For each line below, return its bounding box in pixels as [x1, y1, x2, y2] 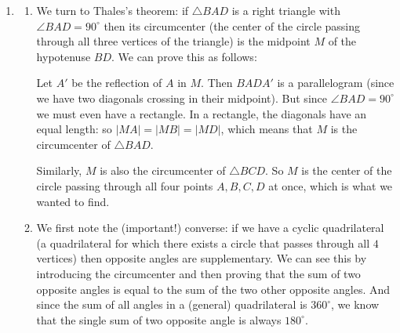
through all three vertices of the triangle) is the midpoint [36, 33, 311, 49]
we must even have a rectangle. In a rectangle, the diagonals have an [36, 105, 367, 121]
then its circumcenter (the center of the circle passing [104, 17, 360, 34]
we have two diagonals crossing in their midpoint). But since [36, 89, 327, 106]
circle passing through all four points [36, 177, 213, 194]
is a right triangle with [231, 2, 340, 18]
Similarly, [36, 162, 82, 179]
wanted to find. [36, 193, 110, 209]
